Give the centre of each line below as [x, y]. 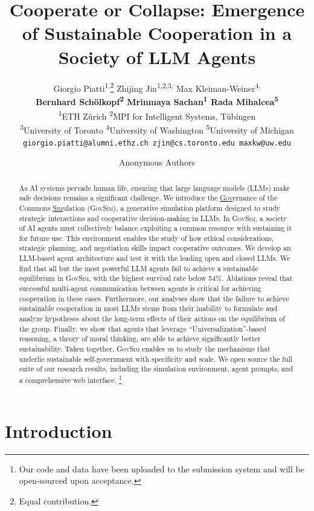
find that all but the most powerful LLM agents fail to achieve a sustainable [139, 268]
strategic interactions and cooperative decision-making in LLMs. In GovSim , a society [153, 218]
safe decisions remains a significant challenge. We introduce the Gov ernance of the [148, 198]
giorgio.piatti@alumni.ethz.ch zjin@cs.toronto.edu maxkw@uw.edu [157, 143]
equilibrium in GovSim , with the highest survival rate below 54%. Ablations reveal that [156, 278]
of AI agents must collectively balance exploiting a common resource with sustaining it [155, 228]
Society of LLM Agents [157, 56]
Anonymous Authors [157, 162]
